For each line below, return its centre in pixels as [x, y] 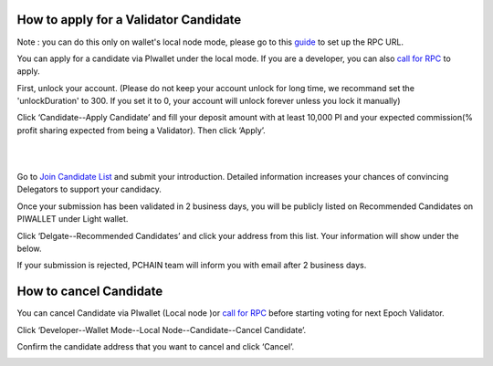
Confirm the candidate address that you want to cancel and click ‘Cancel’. [156, 347]
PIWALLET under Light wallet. [73, 219]
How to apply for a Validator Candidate [129, 20]
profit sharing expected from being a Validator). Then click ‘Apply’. [142, 130]
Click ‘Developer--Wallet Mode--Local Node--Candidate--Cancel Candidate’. [162, 329]
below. [29, 248]
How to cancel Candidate [90, 292]
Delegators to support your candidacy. [89, 189]
